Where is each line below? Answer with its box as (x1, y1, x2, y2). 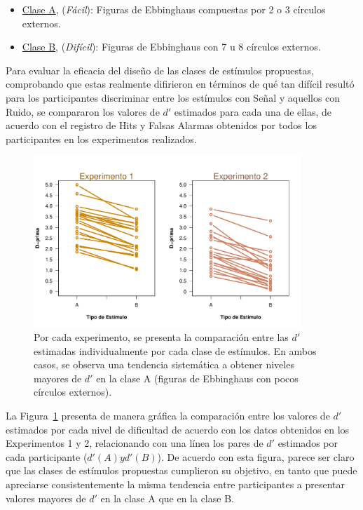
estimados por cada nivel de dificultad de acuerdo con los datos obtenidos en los (6, 422, 350, 436)
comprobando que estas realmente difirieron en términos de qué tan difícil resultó (6, 76, 355, 91)
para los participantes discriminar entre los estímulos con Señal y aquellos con (6, 90, 341, 105)
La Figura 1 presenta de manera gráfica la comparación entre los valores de (6, 408, 330, 422)
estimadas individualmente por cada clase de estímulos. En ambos (34, 343, 317, 358)
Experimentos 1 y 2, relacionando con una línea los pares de (6, 436, 263, 450)
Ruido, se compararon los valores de (6, 104, 160, 119)
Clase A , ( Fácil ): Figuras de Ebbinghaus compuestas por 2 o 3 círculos (22, 2, 326, 16)
